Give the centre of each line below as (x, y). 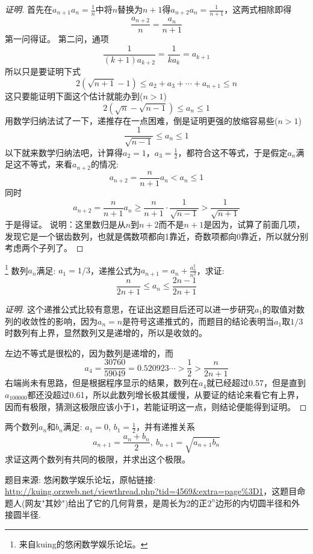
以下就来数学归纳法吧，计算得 (64, 152)
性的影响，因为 (68, 321)
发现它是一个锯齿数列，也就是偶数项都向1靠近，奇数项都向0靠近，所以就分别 (156, 236)
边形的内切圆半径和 (254, 503)
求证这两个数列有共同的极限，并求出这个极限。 (98, 459)
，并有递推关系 (165, 427)
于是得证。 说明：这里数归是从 (65, 224)
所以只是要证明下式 (43, 71)
